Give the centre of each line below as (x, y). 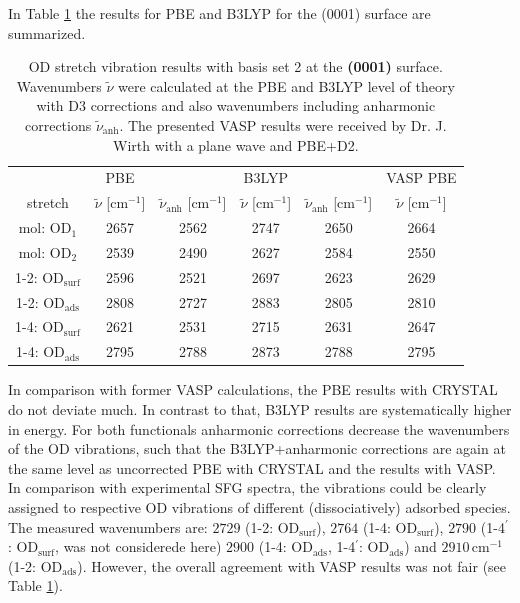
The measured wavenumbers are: (108, 526)
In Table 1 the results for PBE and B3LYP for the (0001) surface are (219, 13)
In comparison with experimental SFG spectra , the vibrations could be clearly (247, 487)
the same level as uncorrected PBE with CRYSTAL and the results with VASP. (252, 467)
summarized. (47, 32)
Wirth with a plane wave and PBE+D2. (236, 144)
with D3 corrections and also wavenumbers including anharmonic (236, 105)
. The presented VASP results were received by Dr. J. (283, 124)
